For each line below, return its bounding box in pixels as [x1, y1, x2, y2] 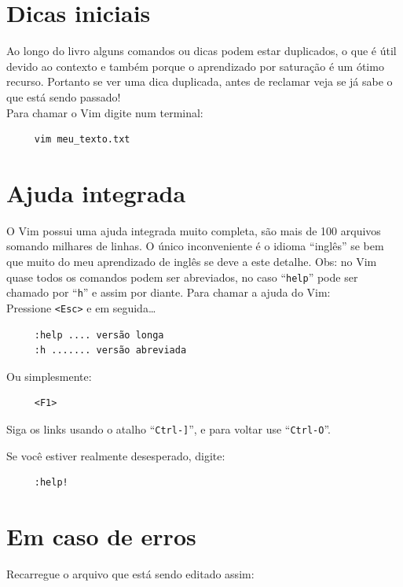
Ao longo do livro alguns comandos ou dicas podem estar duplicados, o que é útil [6, 42, 397, 59]
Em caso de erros [6, 519, 196, 552]
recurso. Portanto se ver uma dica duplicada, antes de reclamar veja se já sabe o [6, 73, 393, 90]
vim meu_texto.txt [34, 134, 130, 146]
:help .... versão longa [34, 329, 164, 341]
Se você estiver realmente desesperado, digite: [6, 447, 225, 463]
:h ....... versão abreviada [34, 345, 187, 356]
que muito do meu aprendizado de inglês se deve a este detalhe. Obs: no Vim [6, 253, 377, 269]
